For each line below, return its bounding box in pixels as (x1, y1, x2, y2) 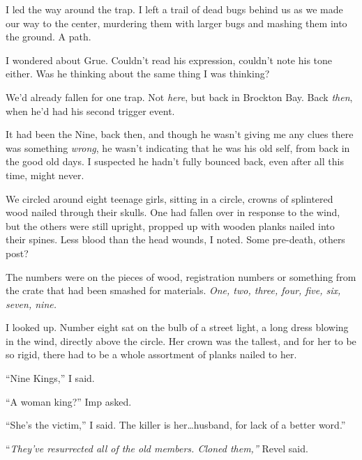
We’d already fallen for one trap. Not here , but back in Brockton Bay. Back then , (6, 89, 353, 104)
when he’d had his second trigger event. (6, 103, 175, 118)
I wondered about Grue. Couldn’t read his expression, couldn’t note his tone (6, 52, 333, 67)
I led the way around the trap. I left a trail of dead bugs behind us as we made (6, 2, 343, 16)
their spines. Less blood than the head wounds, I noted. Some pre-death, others (6, 232, 345, 247)
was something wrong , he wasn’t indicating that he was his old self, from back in (6, 140, 350, 155)
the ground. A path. (6, 29, 91, 44)
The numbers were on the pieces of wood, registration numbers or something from (6, 269, 356, 284)
